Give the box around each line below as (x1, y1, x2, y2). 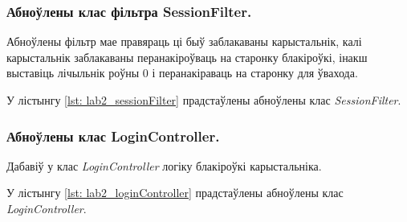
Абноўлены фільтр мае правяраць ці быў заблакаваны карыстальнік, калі (6, 33, 362, 50)
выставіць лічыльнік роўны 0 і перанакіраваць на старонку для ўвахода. (6, 64, 358, 81)
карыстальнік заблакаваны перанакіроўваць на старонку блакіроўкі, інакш (6, 48, 368, 65)
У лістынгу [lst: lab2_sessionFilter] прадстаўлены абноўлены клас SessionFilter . (6, 92, 401, 108)
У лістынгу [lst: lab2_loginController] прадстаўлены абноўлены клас (6, 184, 344, 201)
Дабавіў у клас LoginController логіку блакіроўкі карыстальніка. (6, 157, 322, 174)
